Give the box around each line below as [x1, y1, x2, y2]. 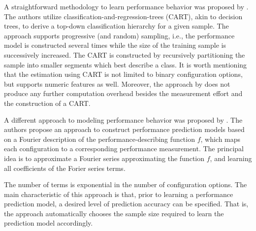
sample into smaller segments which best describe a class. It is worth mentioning [4, 59, 247, 69]
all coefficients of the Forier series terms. [4, 163, 126, 173]
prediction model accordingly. [4, 218, 93, 228]
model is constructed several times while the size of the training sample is [4, 40, 226, 50]
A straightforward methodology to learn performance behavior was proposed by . [4, 1, 249, 11]
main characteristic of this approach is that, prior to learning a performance [4, 189, 233, 199]
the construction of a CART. [4, 98, 91, 108]
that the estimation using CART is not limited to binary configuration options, [4, 69, 243, 79]
